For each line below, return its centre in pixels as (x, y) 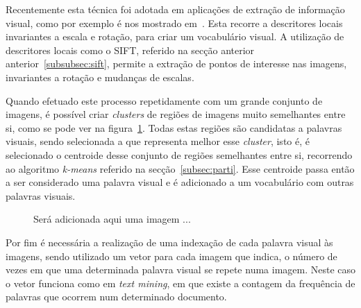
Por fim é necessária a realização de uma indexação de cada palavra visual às (169, 242)
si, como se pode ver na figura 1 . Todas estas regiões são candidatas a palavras (174, 127)
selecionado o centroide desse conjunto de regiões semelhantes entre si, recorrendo (179, 154)
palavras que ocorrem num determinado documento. (116, 297)
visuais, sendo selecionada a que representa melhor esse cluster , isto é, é (158, 141)
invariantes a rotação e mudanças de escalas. (100, 77)
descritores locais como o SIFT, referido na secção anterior (130, 50)
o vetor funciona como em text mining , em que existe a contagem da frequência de (180, 283)
